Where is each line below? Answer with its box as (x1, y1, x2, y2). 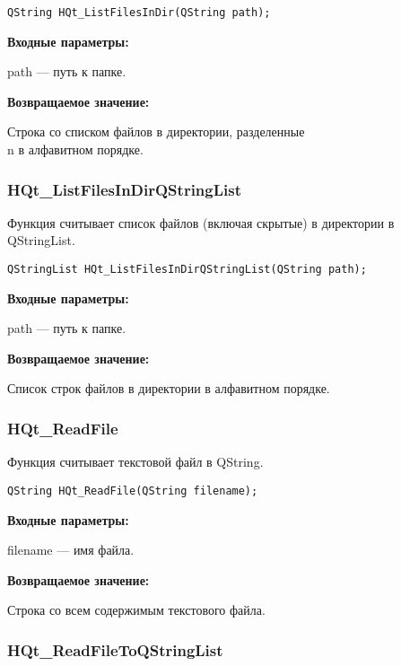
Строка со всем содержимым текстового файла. (7, 600, 266, 619)
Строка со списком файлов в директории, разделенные (7, 122, 305, 141)
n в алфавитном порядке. (7, 140, 144, 159)
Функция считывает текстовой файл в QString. (7, 452, 264, 471)
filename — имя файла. (7, 540, 135, 559)
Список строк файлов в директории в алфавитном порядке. (7, 379, 330, 398)
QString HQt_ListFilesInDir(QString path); (7, 6, 271, 19)
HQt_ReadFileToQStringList (7, 638, 223, 661)
